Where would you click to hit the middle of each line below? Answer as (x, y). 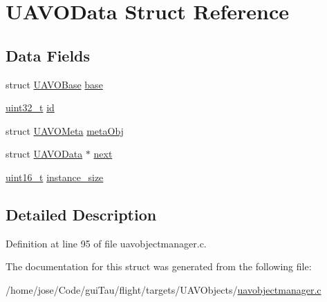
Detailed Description (81, 214)
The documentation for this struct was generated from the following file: (159, 266)
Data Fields (48, 55)
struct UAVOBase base (54, 84)
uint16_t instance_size (55, 177)
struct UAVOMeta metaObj (65, 130)
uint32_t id (30, 107)
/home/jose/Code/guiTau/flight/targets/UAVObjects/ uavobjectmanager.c (163, 289)
